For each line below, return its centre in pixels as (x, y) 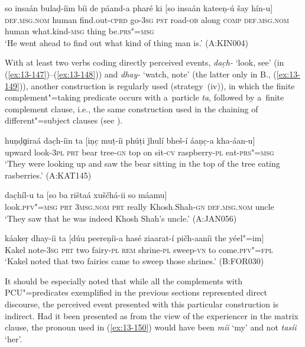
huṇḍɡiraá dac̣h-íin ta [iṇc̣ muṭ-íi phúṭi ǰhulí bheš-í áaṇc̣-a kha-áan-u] (130, 140)
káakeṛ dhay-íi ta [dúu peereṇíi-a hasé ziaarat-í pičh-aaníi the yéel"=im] (134, 238)
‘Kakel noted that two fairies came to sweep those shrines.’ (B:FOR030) (134, 261)
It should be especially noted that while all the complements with (124, 280)
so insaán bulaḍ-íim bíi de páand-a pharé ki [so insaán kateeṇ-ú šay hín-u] (139, 8)
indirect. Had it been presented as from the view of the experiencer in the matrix (152, 315)
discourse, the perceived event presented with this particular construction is (142, 304)
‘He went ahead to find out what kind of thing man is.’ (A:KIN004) (126, 42)
